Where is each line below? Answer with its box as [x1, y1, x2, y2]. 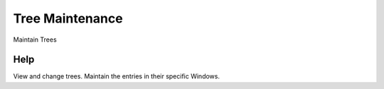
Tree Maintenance [13, 11, 124, 26]
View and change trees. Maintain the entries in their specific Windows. [13, 72, 220, 81]
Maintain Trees [13, 35, 57, 44]
